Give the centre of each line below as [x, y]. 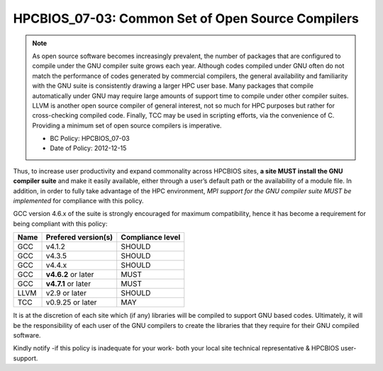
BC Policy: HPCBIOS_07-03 [90, 139]
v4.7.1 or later [68, 284]
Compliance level [151, 237]
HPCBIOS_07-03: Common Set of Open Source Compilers [186, 18]
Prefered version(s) [79, 237]
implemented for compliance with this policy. [78, 201]
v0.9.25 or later [71, 302]
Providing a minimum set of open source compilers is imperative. [127, 125]
